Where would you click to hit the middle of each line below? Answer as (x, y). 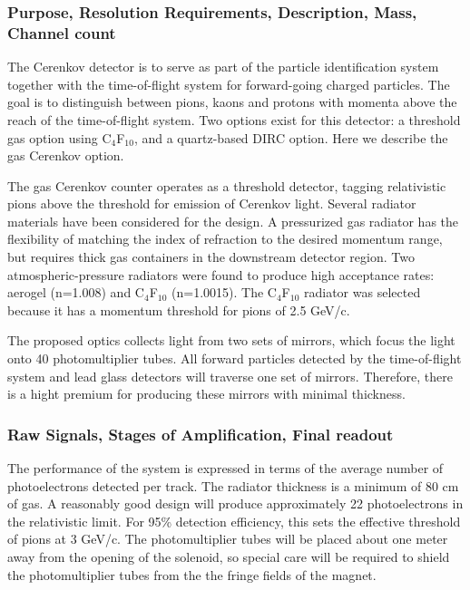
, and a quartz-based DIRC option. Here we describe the (291, 137)
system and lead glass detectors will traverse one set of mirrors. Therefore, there (230, 376)
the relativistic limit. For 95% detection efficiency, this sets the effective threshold (234, 521)
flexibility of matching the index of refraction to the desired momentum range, (225, 239)
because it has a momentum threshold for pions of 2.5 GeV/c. (179, 310)
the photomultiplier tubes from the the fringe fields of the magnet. (192, 574)
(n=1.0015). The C (224, 292)
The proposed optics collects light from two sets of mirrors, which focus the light (231, 340)
